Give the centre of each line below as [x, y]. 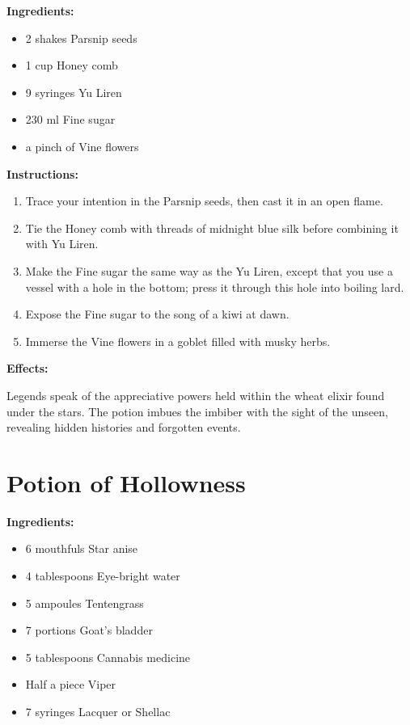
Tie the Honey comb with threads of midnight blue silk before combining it [212, 228]
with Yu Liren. [62, 244]
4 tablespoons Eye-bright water [103, 575]
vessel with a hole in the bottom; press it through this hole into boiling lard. [215, 287]
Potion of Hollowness [126, 482]
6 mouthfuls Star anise [82, 548]
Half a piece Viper [71, 684]
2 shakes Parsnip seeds [81, 38]
